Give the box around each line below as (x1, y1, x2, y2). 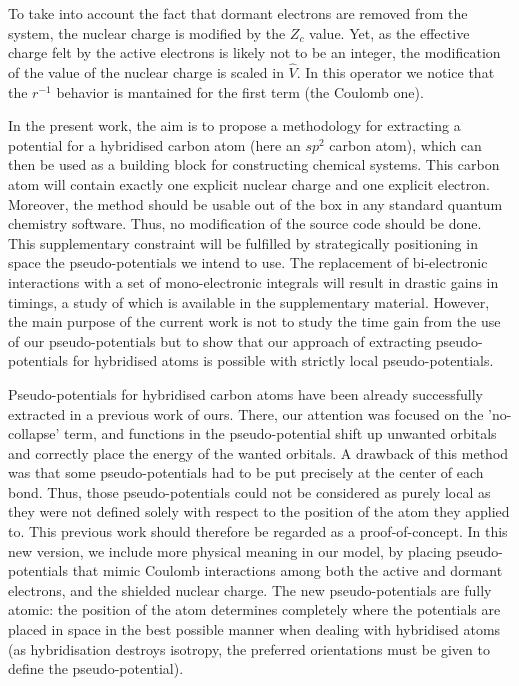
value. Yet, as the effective (309, 22, 470, 43)
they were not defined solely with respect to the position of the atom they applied (8, 501, 510, 522)
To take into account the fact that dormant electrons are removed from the (8, 3, 468, 23)
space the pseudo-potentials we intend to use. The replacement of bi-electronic (8, 252, 488, 273)
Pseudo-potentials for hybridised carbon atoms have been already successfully (8, 383, 483, 404)
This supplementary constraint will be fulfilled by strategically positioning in (8, 232, 478, 253)
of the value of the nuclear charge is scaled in (8, 62, 284, 82)
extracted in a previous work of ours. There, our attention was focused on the (8, 403, 484, 424)
